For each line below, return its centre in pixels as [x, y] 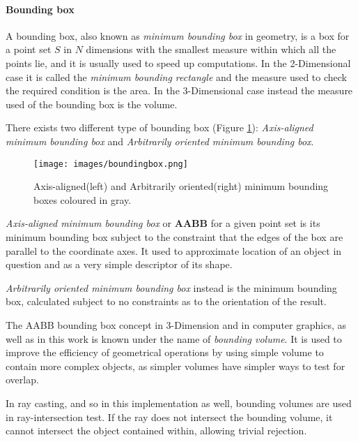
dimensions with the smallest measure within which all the [211, 49]
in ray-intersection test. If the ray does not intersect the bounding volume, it [169, 417]
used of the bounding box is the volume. [92, 104]
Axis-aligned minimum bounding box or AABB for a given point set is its [163, 223]
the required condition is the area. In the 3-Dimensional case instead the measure [179, 90]
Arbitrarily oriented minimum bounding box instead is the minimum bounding [171, 287]
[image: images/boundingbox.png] [111, 164]
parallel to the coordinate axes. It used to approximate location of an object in [174, 250]
